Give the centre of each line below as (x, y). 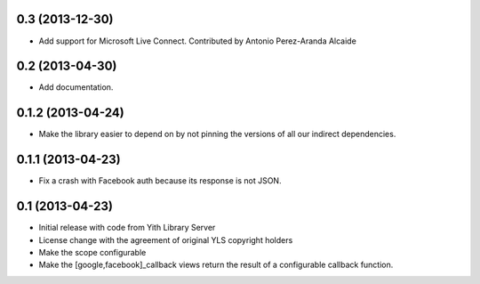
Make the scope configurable (92, 252)
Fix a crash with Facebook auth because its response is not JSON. (160, 181)
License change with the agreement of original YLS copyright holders (166, 239)
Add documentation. (76, 87)
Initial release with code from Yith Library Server (127, 228)
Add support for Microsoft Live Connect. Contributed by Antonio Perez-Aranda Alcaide (198, 41)
